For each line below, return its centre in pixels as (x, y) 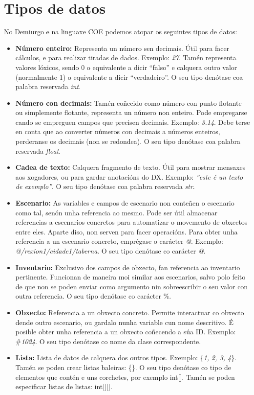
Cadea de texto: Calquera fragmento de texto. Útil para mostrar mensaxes (130, 167)
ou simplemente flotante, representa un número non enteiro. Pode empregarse (131, 112)
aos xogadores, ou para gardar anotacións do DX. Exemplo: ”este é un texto (129, 176)
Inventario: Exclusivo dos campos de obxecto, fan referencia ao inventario (128, 267)
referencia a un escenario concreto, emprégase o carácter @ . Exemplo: (119, 241)
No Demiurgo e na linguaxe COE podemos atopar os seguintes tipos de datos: (121, 32)
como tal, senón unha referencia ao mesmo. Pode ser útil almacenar (116, 212)
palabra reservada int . (48, 86)
